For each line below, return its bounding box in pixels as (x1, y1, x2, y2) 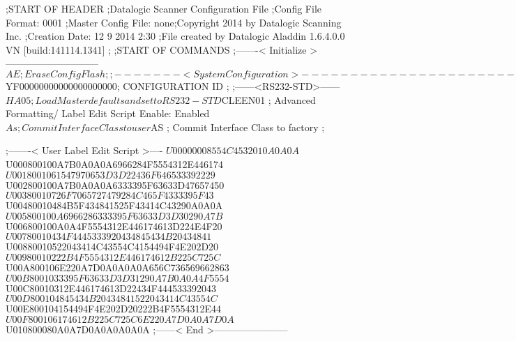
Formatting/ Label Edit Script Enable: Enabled (6, 106, 210, 121)
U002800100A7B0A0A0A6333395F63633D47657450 (6, 177, 225, 192)
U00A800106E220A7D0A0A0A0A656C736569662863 (6, 259, 229, 274)
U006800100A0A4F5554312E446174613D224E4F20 (6, 218, 222, 233)
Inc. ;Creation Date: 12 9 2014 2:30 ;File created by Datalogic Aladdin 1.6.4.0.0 (6, 29, 345, 43)
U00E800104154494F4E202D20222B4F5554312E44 (6, 301, 221, 316)
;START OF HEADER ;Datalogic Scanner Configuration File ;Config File (6, 1, 321, 15)
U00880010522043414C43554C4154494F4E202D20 (6, 239, 219, 254)
